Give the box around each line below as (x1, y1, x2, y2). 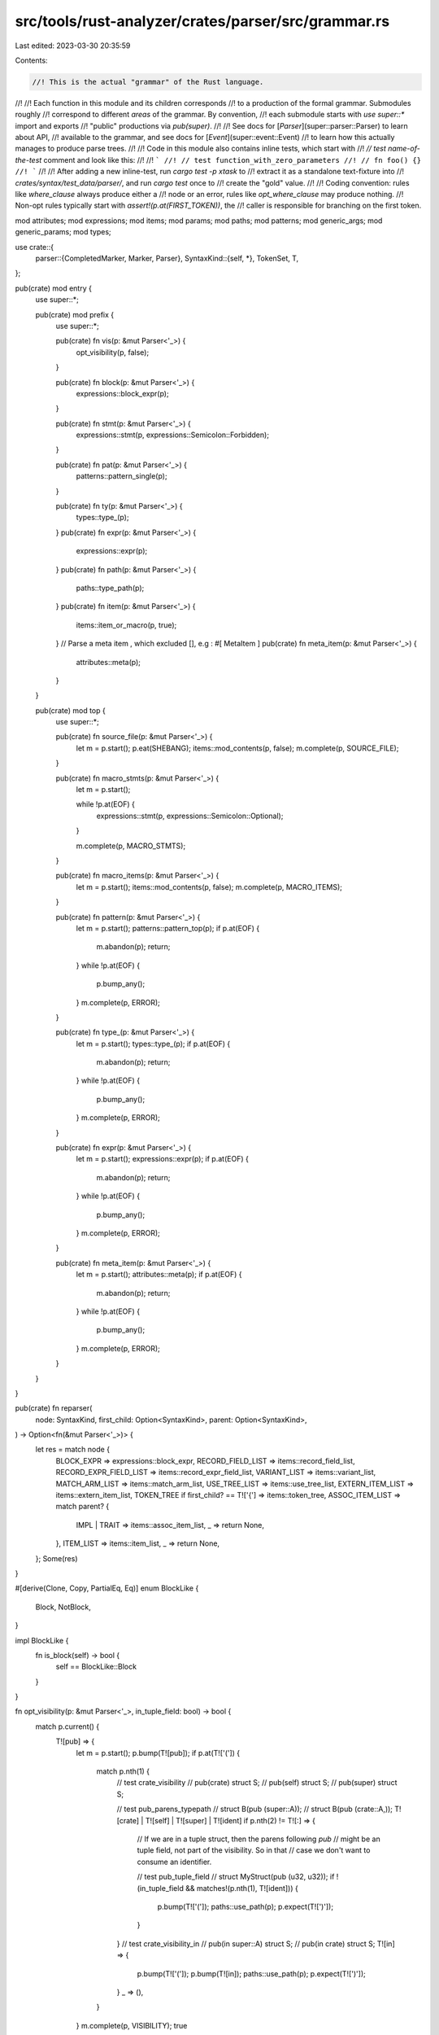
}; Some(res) (35, 1553, 78, 1563)
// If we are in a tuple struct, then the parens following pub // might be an (137, 1834, 381, 1844)
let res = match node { (35, 1445, 110, 1455)
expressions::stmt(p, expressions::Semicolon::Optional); (96, 811, 284, 821)
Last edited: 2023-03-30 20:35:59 (15, 41, 131, 50)
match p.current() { (35, 1722, 100, 1731)
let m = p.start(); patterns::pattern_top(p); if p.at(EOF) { (76, 923, 260, 933)
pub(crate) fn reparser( (15, 1403, 93, 1413)
